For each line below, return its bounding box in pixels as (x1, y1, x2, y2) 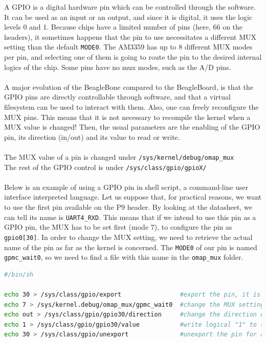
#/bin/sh (4, 271, 34, 278)
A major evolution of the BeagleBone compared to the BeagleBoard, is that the (4, 81, 254, 92)
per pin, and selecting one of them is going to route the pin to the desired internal (4, 52, 262, 62)
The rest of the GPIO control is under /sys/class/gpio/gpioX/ (4, 161, 207, 172)
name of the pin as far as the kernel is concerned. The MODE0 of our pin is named (4, 241, 257, 252)
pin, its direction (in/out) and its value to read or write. (4, 131, 180, 142)
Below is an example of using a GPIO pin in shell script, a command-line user (4, 181, 249, 192)
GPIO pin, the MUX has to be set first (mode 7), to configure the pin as (4, 222, 232, 232)
